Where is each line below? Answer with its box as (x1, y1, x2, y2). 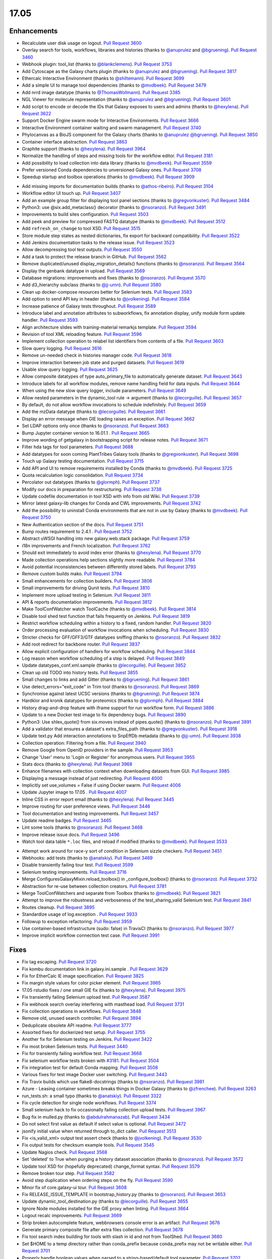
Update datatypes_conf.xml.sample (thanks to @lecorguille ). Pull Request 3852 (22, 662, 186, 668)
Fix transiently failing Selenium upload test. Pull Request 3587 (22, 994, 150, 1000)
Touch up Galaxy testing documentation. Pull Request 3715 (22, 458, 144, 464)
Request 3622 (22, 110, 51, 116)
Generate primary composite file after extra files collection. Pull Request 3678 (22, 1227, 183, 1233)
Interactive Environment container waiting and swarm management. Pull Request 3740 (22, 124, 201, 130)
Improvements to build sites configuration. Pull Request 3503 (22, 212, 149, 218)
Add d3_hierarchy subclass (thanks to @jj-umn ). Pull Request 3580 (22, 282, 161, 288)
